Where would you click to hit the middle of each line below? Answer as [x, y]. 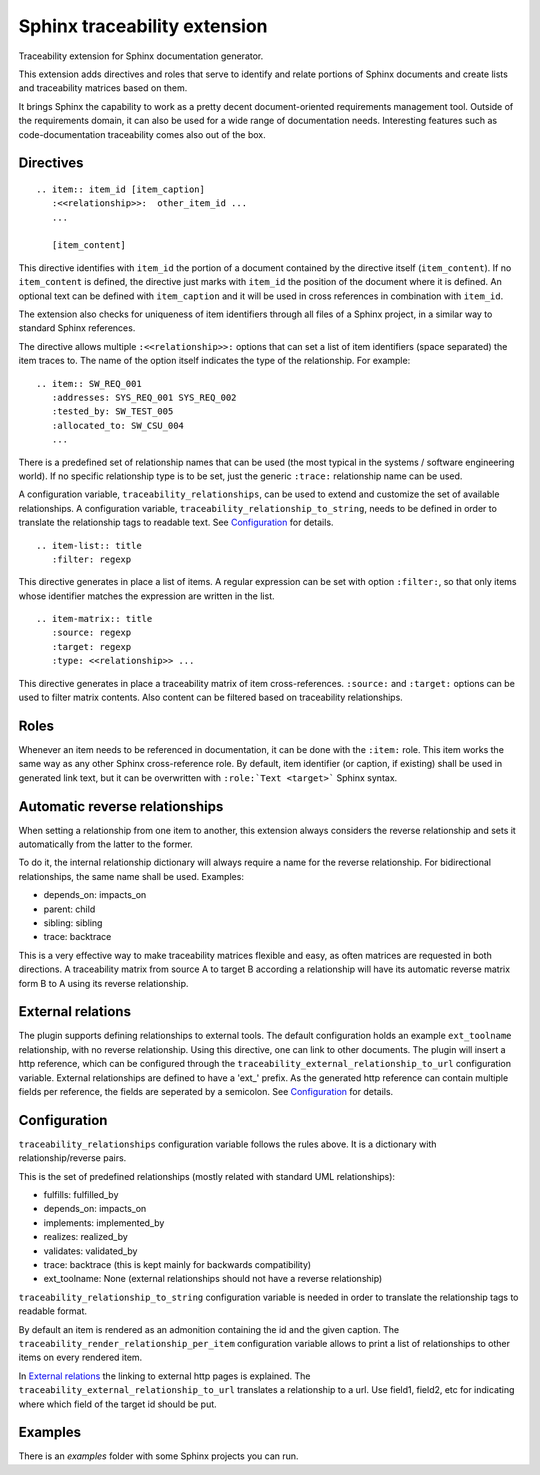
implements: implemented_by [104, 1222]
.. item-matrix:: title [94, 619]
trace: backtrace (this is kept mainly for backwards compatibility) [177, 1265]
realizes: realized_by [86, 1237]
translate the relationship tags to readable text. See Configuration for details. [176, 522]
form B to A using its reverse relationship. [103, 983]
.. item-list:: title [89, 545]
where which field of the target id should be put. [117, 1404]
